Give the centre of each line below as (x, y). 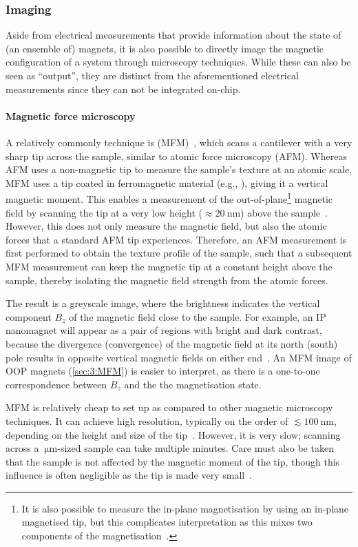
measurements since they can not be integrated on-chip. (123, 89)
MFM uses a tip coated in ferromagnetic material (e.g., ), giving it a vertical (167, 182)
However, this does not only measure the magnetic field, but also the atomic (166, 226)
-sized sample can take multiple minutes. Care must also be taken (196, 448)
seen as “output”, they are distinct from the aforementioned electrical (152, 75)
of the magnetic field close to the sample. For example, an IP (198, 316)
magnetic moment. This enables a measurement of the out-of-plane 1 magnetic (169, 198)
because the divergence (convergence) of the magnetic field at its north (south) (172, 343)
